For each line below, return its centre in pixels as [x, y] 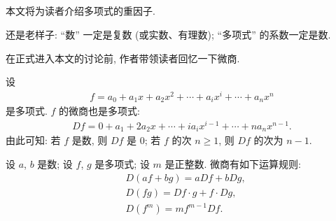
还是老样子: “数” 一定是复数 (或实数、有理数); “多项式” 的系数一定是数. [168, 34]
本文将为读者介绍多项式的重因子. [80, 11]
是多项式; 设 [122, 164]
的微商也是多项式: [99, 111]
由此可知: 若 [33, 140]
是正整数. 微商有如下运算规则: [233, 164]
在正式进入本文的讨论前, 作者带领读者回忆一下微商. [123, 58]
